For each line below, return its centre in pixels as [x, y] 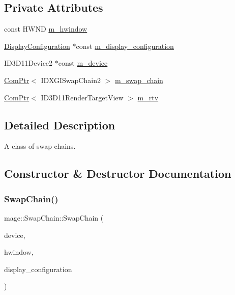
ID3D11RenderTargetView [82, 97]
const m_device [83, 63]
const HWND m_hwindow [46, 29]
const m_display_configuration [125, 46]
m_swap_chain [139, 80]
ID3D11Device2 [28, 63]
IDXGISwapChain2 [71, 80]
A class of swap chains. [40, 146]
